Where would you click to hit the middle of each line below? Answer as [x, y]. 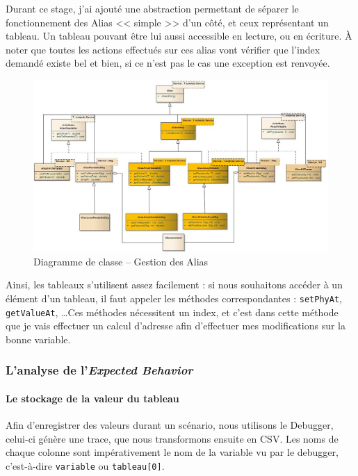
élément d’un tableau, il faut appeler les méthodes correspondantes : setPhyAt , [174, 298]
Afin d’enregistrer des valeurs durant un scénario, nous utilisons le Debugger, [170, 425]
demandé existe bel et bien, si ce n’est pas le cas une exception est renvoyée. [168, 63]
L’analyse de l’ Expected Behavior [99, 370]
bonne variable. [38, 339]
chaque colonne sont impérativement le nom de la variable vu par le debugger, [172, 452]
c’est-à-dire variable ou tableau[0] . [85, 465]
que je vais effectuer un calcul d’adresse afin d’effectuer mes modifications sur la [176, 326]
